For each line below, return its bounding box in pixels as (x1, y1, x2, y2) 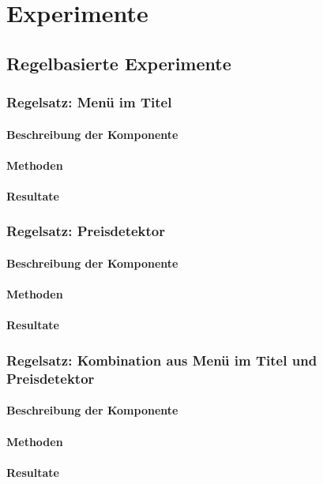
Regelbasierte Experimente (6, 51, 231, 75)
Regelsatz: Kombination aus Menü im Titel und (6, 350, 317, 370)
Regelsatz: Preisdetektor (6, 221, 166, 241)
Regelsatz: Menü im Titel (6, 92, 172, 112)
